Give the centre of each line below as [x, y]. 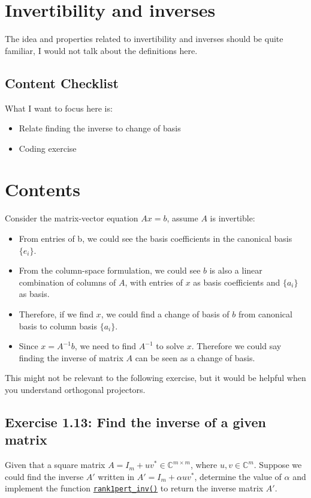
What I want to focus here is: [59, 108]
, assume [182, 218]
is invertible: [233, 218]
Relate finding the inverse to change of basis [100, 128]
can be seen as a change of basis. [195, 357]
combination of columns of [67, 282]
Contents [43, 189]
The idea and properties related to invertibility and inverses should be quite [144, 39]
